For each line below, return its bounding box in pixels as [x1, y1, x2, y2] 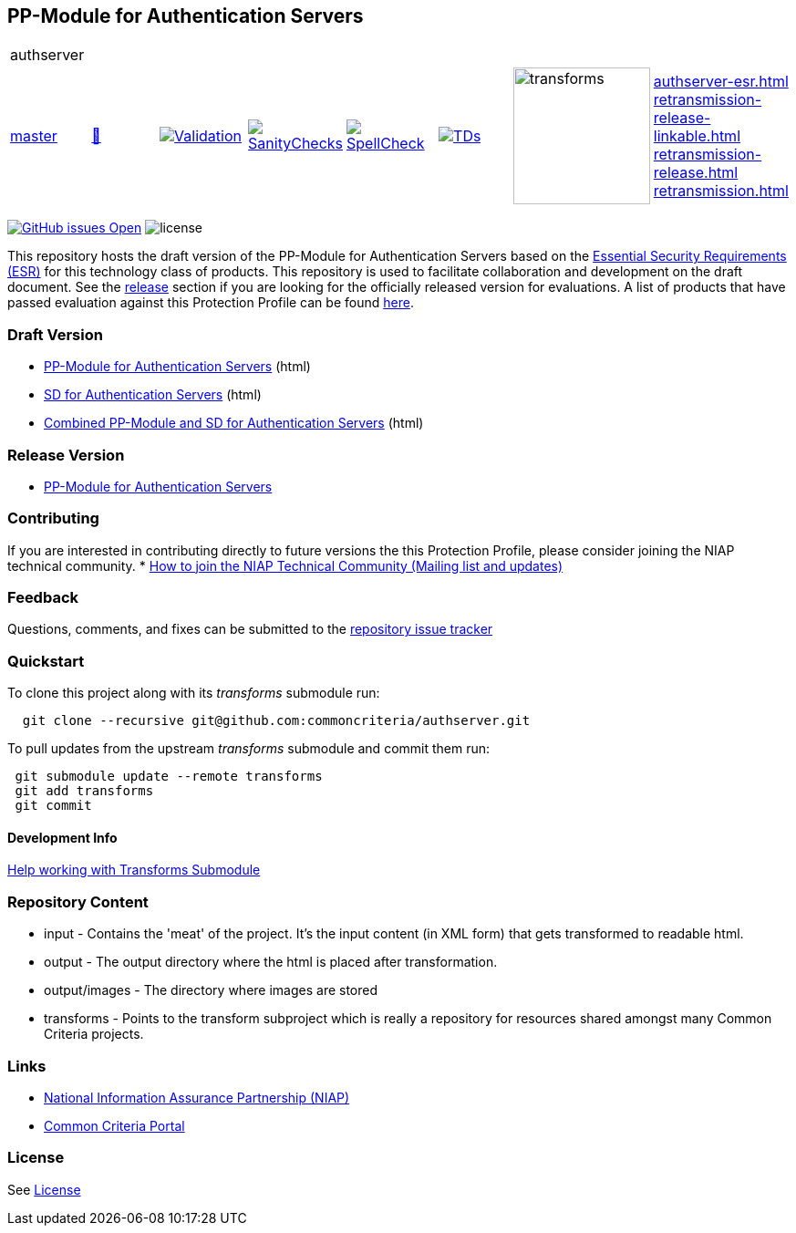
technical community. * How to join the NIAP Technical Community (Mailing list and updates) [7, 557, 563, 574]
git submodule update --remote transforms [15, 769, 323, 784]
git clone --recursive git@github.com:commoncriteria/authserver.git [22, 713, 531, 729]
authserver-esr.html [653, 72, 789, 91]
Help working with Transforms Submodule [7, 862, 261, 878]
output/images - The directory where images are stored [44, 982, 378, 999]
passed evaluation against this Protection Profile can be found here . [7, 295, 414, 311]
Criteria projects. [44, 1026, 144, 1042]
